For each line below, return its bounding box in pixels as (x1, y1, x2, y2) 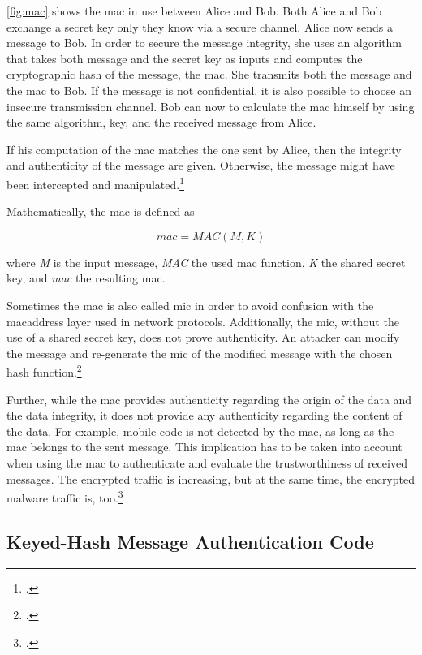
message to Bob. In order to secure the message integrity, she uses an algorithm (6, 34, 403, 51)
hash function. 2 (6, 361, 82, 380)
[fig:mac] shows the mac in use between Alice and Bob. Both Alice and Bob (6, 2, 382, 19)
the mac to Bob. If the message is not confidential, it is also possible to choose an (6, 81, 411, 98)
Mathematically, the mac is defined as (6, 203, 195, 220)
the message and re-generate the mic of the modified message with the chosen (6, 344, 393, 361)
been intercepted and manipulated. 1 (6, 173, 185, 192)
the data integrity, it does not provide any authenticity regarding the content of (6, 407, 403, 424)
